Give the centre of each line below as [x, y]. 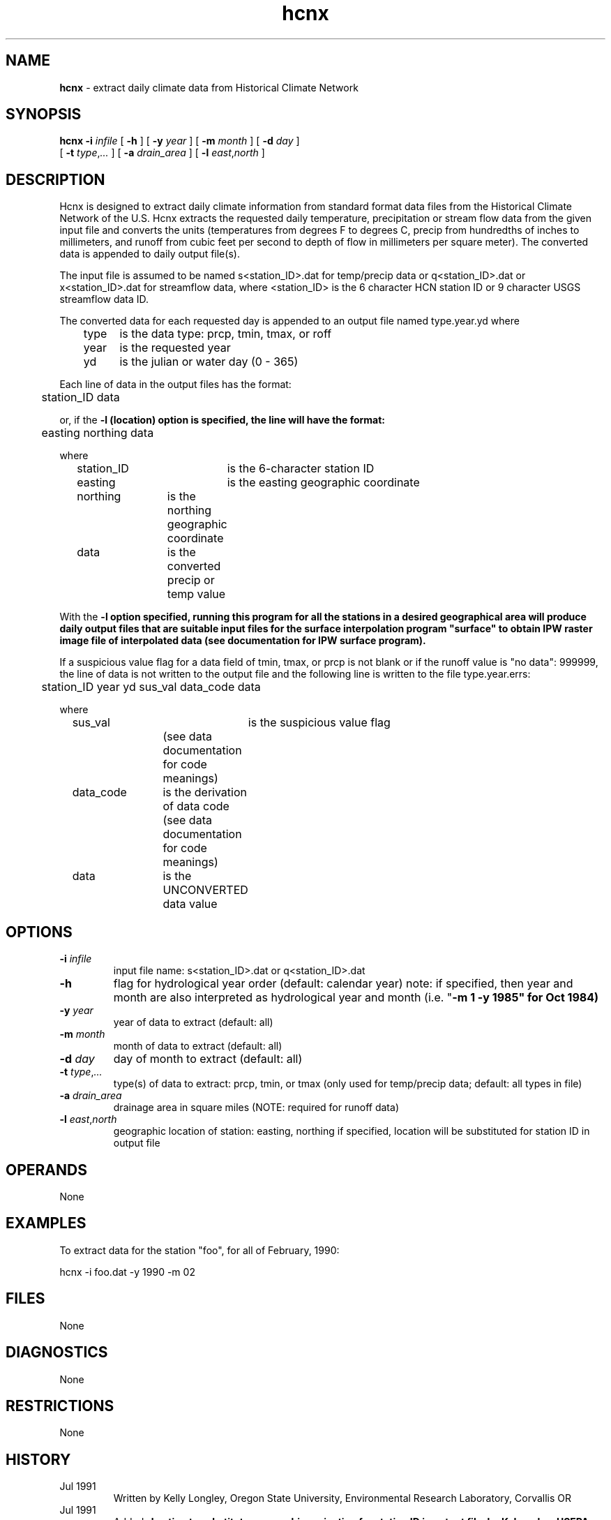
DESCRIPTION [55, 179]
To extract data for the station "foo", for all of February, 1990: [199, 1250]
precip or [191, 580]
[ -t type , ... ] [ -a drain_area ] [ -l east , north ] [162, 153]
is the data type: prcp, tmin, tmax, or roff [226, 334]
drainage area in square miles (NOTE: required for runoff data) [256, 1108]
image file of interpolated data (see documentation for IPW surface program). [243, 641]
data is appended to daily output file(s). [150, 254]
